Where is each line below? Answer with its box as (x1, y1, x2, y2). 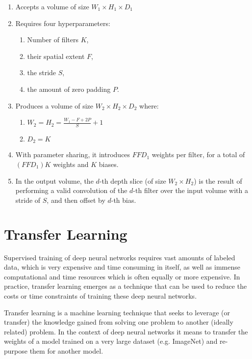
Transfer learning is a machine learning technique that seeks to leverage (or (4, 307, 230, 317)
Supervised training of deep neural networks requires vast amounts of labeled (4, 252, 235, 262)
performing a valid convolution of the (15, 185, 127, 195)
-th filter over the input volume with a (133, 185, 248, 195)
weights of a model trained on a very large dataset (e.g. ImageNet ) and (4, 336, 218, 346)
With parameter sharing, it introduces (15, 149, 130, 160)
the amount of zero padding (27, 83, 111, 94)
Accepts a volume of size (15, 1, 89, 11)
